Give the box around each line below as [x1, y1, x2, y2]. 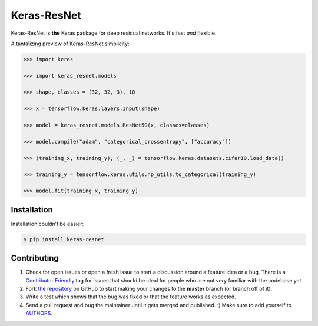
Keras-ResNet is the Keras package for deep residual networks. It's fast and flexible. [11, 29, 217, 36]
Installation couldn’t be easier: [11, 220, 84, 227]
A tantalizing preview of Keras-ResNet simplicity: [11, 40, 130, 47]
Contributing [11, 253, 59, 263]
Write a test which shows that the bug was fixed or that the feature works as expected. [25, 293, 237, 300]
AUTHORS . [25, 310, 52, 317]
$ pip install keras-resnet [23, 236, 104, 242]
